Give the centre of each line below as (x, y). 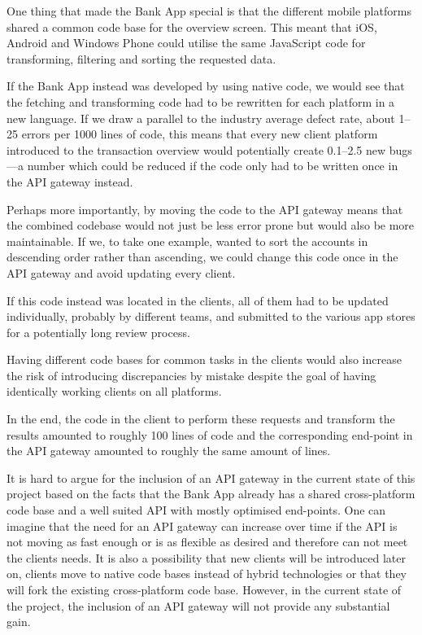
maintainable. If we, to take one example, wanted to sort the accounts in (187, 241)
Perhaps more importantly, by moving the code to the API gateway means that (205, 209)
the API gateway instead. (70, 181)
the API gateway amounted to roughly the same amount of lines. (169, 451)
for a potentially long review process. (98, 332)
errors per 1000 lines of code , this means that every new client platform (200, 134)
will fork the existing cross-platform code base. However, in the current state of (204, 589)
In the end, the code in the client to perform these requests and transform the (201, 419)
